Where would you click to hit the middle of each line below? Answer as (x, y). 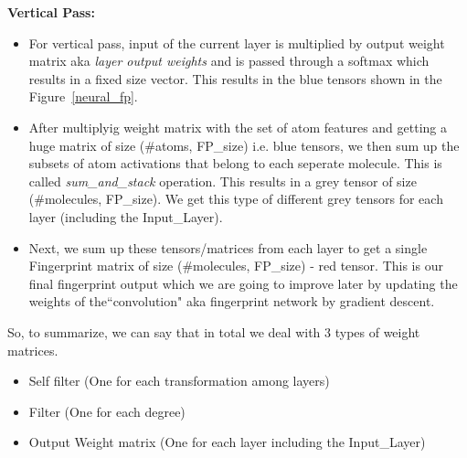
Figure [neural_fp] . (83, 96)
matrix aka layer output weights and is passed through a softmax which (229, 61)
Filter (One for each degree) (107, 411)
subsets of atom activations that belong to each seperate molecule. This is (235, 163)
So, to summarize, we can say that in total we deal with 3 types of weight (214, 331)
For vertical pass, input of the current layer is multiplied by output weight (237, 43)
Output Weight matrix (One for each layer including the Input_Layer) (227, 442)
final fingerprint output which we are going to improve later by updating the (243, 283)
